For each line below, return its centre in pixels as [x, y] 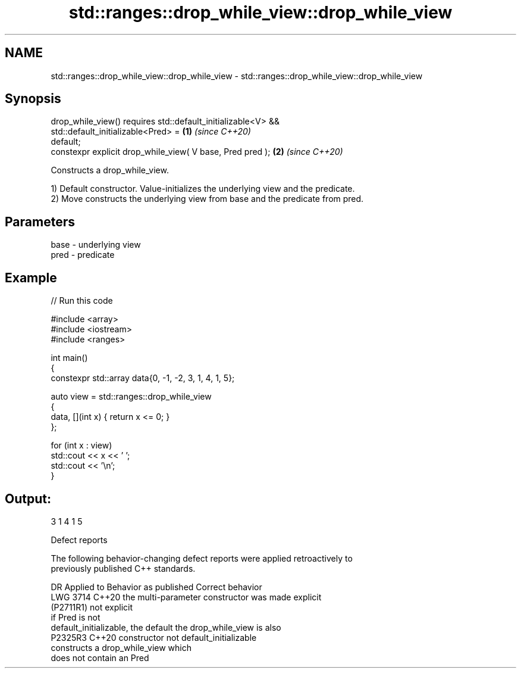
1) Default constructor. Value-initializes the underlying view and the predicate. [203, 189]
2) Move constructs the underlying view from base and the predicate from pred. [207, 199]
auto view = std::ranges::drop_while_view [131, 397]
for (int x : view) [81, 445]
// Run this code [82, 301]
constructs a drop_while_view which [121, 647]
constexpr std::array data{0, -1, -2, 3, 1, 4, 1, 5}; [143, 378]
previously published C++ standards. [123, 568]
